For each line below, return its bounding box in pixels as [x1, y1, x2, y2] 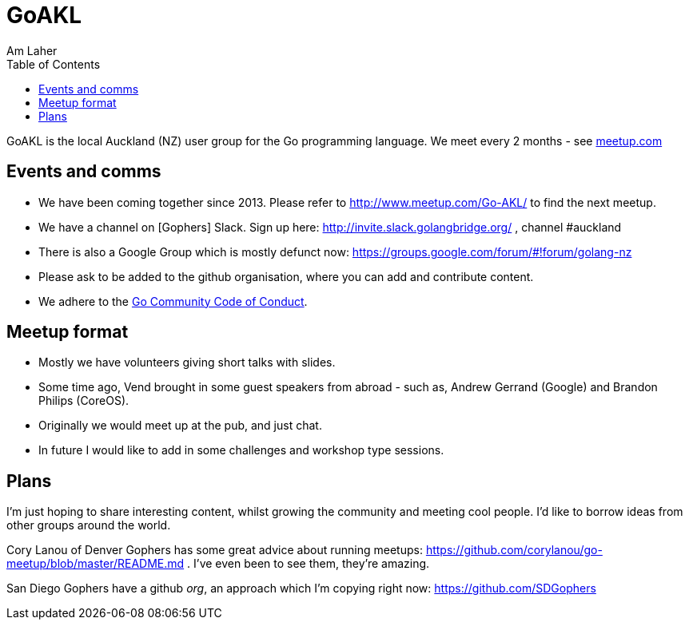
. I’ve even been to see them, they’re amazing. [187, 557, 430, 571]
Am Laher [6, 43, 58, 57]
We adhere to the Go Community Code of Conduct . [38, 294, 308, 308]
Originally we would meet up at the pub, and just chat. [38, 418, 322, 433]
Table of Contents [6, 57, 101, 71]
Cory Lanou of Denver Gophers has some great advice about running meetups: [6, 543, 423, 557]
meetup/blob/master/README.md [6, 557, 185, 571]
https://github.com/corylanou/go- [425, 543, 603, 557]
